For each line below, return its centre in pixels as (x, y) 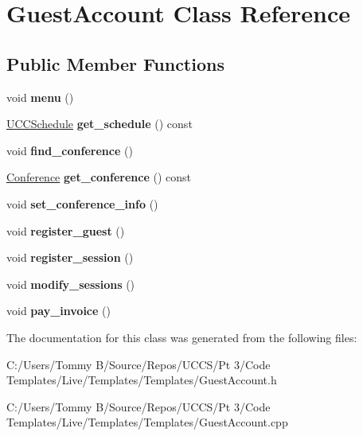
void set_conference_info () (82, 203)
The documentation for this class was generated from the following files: (182, 337)
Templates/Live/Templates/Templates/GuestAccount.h (142, 380)
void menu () (40, 97)
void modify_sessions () (71, 284)
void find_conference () (70, 150)
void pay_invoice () (59, 311)
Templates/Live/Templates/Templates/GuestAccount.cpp (147, 422)
